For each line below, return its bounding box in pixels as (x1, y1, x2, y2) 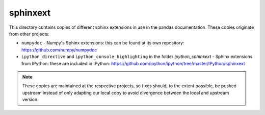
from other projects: (9, 31, 50, 37)
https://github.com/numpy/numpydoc (21, 47, 97, 53)
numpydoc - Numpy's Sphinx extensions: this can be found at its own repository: (21, 40, 185, 46)
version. (22, 96, 39, 102)
